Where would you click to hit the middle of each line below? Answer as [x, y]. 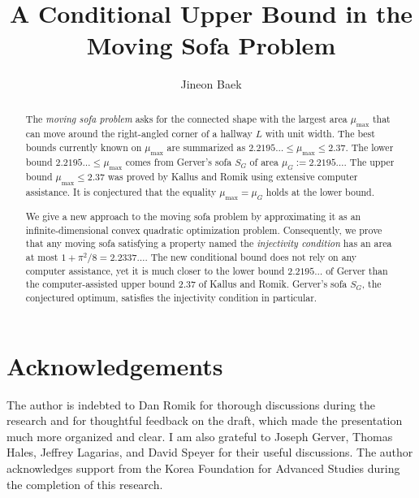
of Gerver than [357, 270]
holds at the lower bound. [320, 191]
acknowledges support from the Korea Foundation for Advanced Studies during [203, 468]
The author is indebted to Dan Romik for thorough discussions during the [191, 404]
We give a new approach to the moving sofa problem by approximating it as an [193, 217]
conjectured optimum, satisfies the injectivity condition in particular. [171, 298]
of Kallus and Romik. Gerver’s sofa [273, 284]
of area [264, 162]
